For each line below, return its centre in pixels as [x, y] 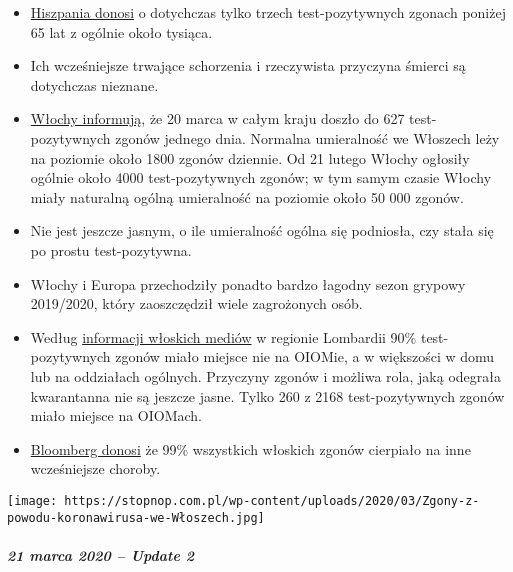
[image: [32, 500]
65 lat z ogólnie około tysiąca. [121, 31]
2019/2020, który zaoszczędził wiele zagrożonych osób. [196, 303]
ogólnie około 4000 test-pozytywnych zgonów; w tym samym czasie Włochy [261, 177]
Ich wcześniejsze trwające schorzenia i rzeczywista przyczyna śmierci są [248, 65]
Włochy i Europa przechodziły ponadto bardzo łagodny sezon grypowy [248, 283]
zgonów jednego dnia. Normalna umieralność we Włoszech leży [307, 137]
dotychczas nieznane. [94, 84]
